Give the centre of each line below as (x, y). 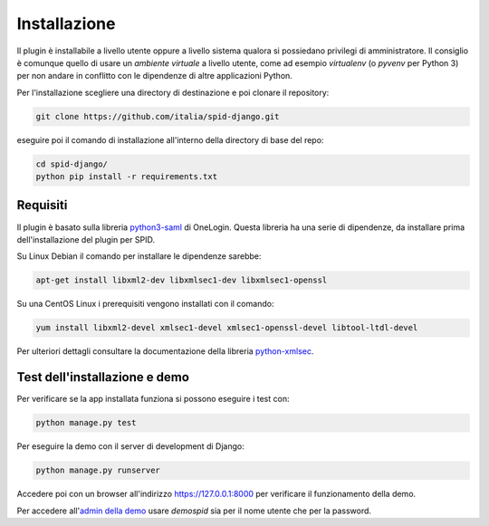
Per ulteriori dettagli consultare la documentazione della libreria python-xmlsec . (165, 351)
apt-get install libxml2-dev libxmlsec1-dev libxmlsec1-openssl (182, 280)
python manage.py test (86, 423)
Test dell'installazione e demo (103, 377)
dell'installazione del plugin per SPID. (86, 239)
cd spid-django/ (72, 164)
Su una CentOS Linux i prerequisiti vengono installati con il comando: (145, 304)
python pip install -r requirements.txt (126, 177)
